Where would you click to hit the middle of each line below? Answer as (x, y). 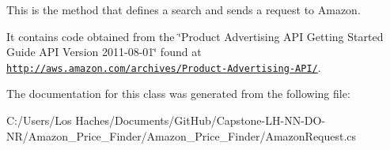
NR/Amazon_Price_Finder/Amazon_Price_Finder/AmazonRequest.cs (182, 135)
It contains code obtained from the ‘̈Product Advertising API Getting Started (195, 36)
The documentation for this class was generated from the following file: (178, 94)
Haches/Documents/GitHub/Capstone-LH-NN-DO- (201, 120)
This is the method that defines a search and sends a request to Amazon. (184, 9)
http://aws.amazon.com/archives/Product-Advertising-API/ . (164, 67)
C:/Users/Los (39, 120)
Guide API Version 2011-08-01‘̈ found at (104, 52)
